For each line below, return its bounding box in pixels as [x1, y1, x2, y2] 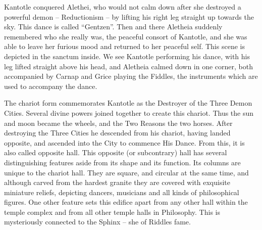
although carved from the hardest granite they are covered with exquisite [4, 177, 230, 188]
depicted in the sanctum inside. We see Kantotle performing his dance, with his [4, 51, 250, 61]
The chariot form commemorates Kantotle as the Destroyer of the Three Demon [4, 98, 252, 108]
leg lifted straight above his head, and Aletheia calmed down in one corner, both [4, 61, 253, 71]
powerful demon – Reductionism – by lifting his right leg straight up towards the [4, 11, 254, 22]
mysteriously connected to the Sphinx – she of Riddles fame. [4, 216, 191, 227]
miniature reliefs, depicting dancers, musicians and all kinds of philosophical [4, 187, 239, 197]
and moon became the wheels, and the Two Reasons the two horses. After [4, 117, 233, 128]
